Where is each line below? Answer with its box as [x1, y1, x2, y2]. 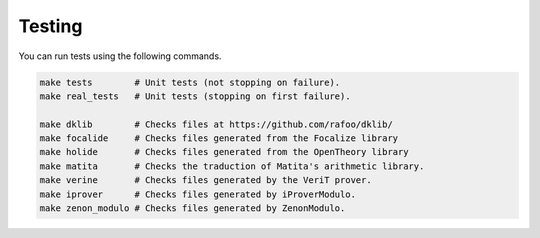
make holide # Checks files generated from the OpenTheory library [39, 146, 409, 158]
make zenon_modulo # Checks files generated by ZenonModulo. [39, 203, 346, 214]
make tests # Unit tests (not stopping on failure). [39, 76, 341, 88]
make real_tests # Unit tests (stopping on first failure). [39, 90, 351, 102]
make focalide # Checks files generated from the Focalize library [39, 133, 399, 144]
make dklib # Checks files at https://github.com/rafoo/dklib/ [39, 118, 394, 130]
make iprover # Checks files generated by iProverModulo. [39, 188, 357, 200]
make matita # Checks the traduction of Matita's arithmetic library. [39, 160, 425, 172]
